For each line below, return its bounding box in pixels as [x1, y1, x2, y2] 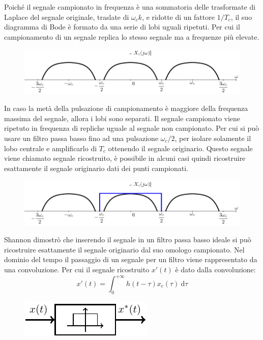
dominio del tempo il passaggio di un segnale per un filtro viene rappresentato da [4, 254, 257, 265]
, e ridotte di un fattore [142, 11, 215, 22]
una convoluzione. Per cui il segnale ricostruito [4, 264, 150, 274]
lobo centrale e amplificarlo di [4, 143, 97, 153]
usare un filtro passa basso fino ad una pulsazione [4, 132, 159, 143]
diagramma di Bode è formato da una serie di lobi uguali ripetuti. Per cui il [4, 21, 240, 32]
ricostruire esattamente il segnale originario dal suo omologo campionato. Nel [4, 244, 245, 254]
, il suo [230, 11, 252, 22]
